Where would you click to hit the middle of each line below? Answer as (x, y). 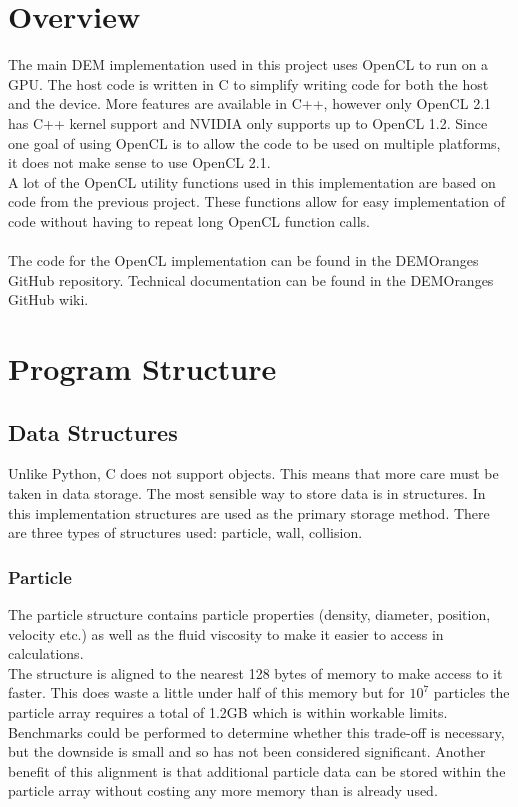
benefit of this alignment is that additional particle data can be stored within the (257, 770)
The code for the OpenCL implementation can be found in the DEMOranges (243, 260)
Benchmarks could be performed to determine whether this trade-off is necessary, (256, 731)
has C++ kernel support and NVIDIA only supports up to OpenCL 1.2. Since (248, 122)
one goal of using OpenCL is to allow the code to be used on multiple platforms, (254, 142)
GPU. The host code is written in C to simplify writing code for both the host (248, 83)
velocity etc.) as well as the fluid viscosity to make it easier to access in (226, 633)
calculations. (46, 653)
